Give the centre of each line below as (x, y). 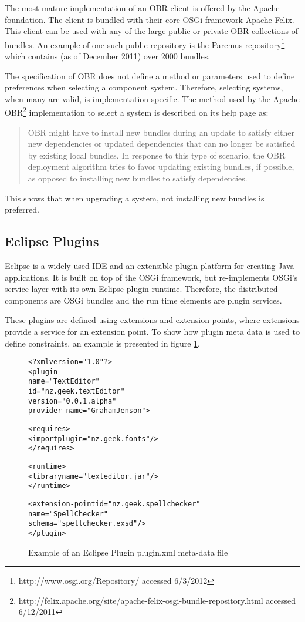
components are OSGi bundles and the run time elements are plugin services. (143, 300)
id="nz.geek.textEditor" (77, 391)
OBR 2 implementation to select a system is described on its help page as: (137, 112)
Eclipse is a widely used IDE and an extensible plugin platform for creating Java (150, 266)
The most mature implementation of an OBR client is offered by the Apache (142, 8)
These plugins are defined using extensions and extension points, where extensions (152, 320)
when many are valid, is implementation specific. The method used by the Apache (152, 98)
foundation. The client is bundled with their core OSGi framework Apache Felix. (150, 19)
